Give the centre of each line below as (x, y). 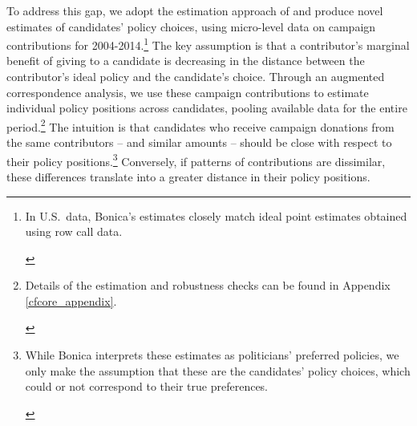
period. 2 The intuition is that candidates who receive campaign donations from (200, 125)
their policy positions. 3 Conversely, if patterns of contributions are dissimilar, (196, 160)
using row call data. (74, 231)
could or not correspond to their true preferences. (147, 386)
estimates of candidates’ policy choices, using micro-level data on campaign (191, 26)
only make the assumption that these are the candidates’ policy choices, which (218, 370)
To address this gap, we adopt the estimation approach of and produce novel (195, 10)
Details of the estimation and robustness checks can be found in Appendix (208, 285)
